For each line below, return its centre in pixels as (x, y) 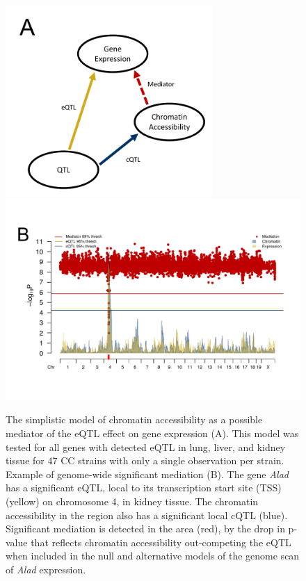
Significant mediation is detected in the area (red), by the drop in (145, 529)
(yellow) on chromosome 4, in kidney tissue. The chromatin (132, 501)
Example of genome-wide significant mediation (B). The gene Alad (147, 474)
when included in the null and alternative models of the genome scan (153, 556)
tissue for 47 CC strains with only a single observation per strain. (145, 460)
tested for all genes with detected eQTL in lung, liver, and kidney (146, 447)
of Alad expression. (46, 570)
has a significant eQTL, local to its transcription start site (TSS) (144, 488)
